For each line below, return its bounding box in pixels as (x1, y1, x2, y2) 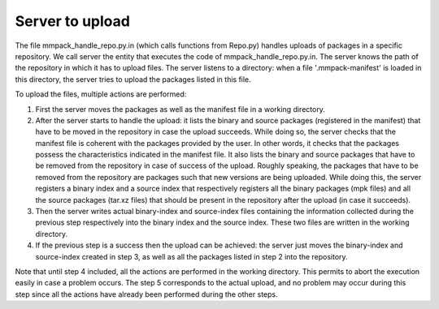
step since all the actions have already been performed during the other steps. (15, 289, 278, 299)
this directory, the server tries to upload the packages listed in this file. (15, 74, 251, 84)
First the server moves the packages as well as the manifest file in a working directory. (35, 104, 325, 114)
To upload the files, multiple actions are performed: (15, 89, 187, 99)
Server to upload (15, 12, 130, 30)
